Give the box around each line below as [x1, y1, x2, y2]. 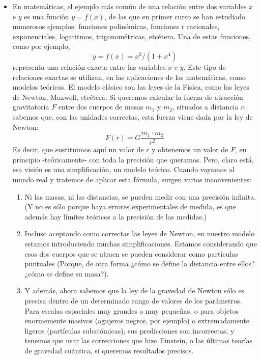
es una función [24, 11, 69, 21]
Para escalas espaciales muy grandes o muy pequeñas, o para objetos [24, 305, 239, 316]
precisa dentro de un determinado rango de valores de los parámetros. [24, 295, 242, 306]
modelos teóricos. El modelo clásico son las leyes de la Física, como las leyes [12, 81, 249, 92]
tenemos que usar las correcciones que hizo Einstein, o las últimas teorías [24, 335, 252, 346]
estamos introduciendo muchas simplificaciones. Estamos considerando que [24, 238, 257, 248]
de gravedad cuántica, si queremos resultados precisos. [24, 345, 194, 355]
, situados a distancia [172, 101, 239, 112]
